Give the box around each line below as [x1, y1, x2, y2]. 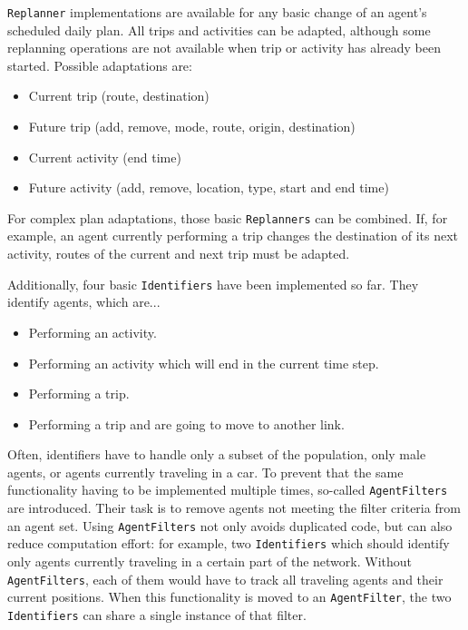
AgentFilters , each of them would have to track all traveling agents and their [7, 569, 444, 588]
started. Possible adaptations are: [7, 55, 192, 74]
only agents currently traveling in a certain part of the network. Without [7, 552, 413, 571]
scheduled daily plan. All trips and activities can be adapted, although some [7, 20, 431, 39]
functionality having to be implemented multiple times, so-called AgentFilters [7, 480, 448, 499]
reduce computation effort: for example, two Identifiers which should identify [7, 534, 450, 553]
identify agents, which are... [7, 292, 161, 311]
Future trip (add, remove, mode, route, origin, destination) [28, 117, 356, 136]
